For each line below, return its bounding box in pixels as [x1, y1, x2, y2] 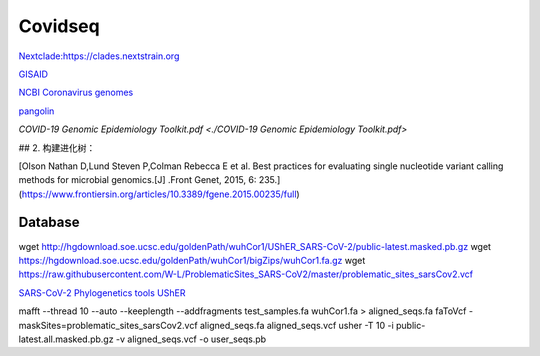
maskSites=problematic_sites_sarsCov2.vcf [18, 319, 199, 331]
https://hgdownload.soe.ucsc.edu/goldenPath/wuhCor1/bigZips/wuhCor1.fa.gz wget [18, 254, 366, 266]
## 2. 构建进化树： [18, 141, 96, 154]
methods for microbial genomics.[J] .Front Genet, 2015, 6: [18, 174, 257, 186]
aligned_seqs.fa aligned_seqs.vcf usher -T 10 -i [200, 319, 394, 331]
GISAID [18, 68, 49, 80]
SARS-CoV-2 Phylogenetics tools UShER [18, 286, 186, 299]
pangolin [18, 105, 55, 117]
